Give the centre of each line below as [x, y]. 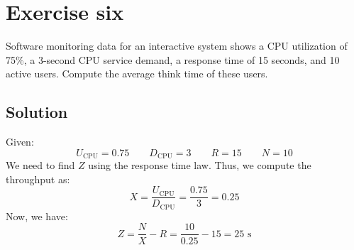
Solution [37, 112]
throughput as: [38, 179]
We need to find [40, 165]
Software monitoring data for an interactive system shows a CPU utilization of [177, 46]
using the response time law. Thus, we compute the [200, 165]
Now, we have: [37, 216]
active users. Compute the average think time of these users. [137, 74]
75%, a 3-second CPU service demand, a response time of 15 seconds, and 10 [173, 59]
